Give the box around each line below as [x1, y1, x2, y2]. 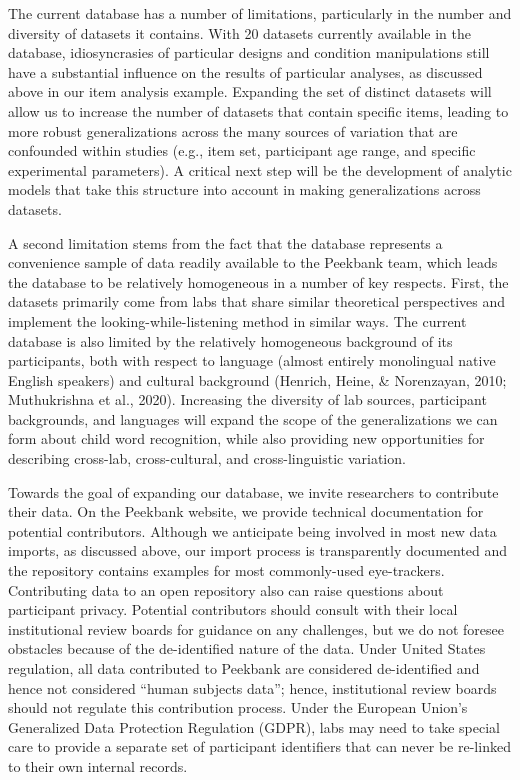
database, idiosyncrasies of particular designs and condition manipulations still [8, 42, 490, 63]
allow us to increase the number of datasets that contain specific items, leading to [8, 100, 509, 121]
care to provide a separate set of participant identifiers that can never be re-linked [8, 736, 511, 757]
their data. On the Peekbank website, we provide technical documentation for [8, 501, 484, 522]
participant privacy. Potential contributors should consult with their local [8, 599, 458, 620]
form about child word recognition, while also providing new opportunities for [8, 428, 485, 449]
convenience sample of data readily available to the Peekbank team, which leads [8, 252, 498, 273]
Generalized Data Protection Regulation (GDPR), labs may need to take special [8, 716, 500, 737]
